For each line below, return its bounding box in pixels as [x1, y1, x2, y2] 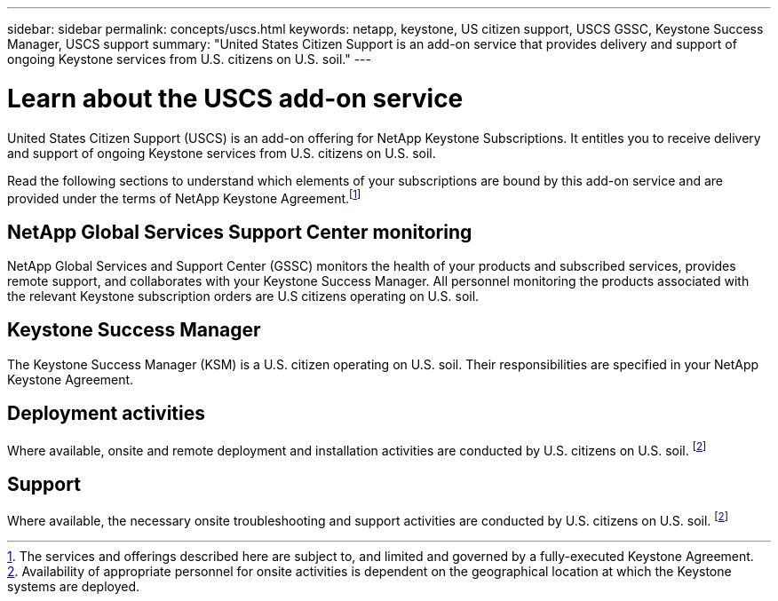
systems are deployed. [7, 578, 140, 594]
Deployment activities [7, 402, 206, 425]
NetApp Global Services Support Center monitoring [7, 220, 472, 243]
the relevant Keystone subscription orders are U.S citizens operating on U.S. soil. [7, 289, 480, 304]
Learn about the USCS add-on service [7, 83, 464, 114]
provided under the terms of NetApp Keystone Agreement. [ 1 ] [7, 187, 361, 206]
